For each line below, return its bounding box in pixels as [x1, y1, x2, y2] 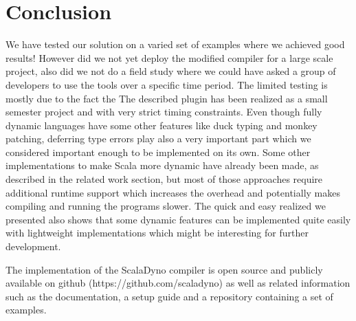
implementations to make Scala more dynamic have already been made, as [5, 158, 319, 173]
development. [5, 239, 61, 254]
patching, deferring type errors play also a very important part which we [5, 131, 311, 146]
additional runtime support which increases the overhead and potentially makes [5, 185, 340, 199]
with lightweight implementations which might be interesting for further [5, 225, 309, 240]
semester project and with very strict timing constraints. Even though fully [5, 104, 322, 119]
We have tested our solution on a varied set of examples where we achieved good [5, 37, 345, 52]
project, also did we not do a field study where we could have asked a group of [5, 64, 336, 78]
